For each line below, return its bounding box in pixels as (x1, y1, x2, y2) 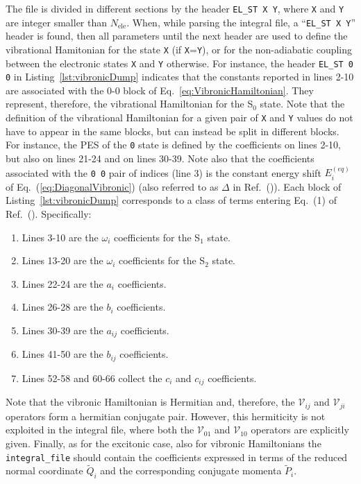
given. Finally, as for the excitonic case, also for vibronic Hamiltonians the (6, 435, 321, 450)
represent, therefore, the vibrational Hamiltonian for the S (6, 96, 253, 111)
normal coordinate (6, 463, 83, 478)
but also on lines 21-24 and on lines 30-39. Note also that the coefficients (6, 150, 314, 165)
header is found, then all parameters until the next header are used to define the (6, 28, 348, 43)
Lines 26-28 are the (22, 300, 103, 314)
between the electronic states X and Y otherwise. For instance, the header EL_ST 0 (6, 55, 354, 70)
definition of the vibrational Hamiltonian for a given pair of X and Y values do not (6, 110, 353, 125)
